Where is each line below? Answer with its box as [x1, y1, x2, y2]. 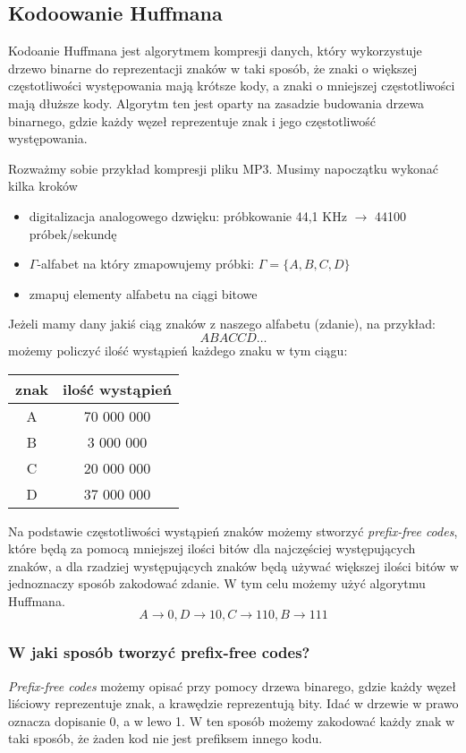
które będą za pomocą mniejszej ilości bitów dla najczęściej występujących [8, 539, 416, 558]
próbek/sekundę [29, 224, 117, 243]
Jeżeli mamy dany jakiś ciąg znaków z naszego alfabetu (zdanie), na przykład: [8, 314, 436, 333]
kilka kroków [8, 176, 78, 195]
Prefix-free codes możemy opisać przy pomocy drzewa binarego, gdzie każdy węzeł [8, 676, 456, 695]
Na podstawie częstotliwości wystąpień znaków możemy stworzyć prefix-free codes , [8, 521, 458, 540]
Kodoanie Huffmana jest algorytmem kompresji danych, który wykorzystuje [8, 41, 422, 60]
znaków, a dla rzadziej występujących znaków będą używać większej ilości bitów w [8, 556, 459, 575]
